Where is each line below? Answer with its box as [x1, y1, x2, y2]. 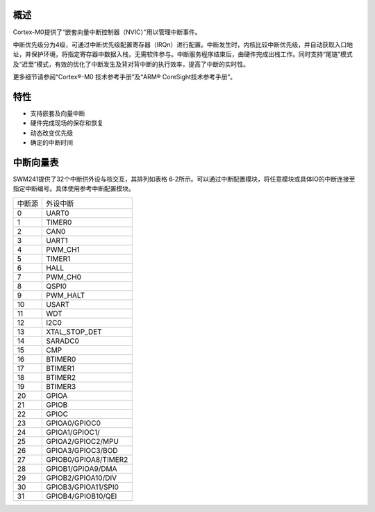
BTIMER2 [46, 372, 76, 382]
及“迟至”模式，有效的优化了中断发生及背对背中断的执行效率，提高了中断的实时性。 [12, 60, 250, 68]
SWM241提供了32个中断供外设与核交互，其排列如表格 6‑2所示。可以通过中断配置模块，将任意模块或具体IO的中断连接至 [12, 175, 356, 184]
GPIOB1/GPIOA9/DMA [46, 463, 117, 473]
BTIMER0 [46, 354, 76, 364]
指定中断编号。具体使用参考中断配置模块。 [12, 184, 135, 193]
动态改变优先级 [30, 129, 73, 137]
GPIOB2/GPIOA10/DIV [46, 473, 117, 483]
